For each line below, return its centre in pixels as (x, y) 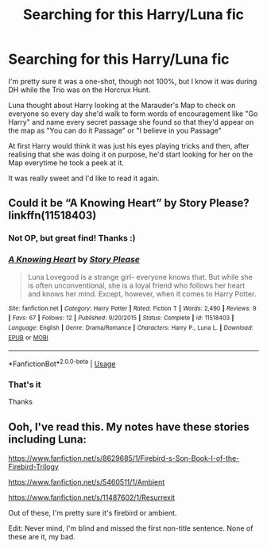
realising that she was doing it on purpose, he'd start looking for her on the (131, 154)
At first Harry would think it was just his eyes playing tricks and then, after (129, 145)
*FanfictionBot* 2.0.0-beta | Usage (62, 363)
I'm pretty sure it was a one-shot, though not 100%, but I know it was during (133, 81)
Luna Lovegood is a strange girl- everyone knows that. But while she (140, 276)
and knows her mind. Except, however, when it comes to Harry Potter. (142, 294)
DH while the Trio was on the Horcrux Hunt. (79, 90)
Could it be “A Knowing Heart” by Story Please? (129, 203)
